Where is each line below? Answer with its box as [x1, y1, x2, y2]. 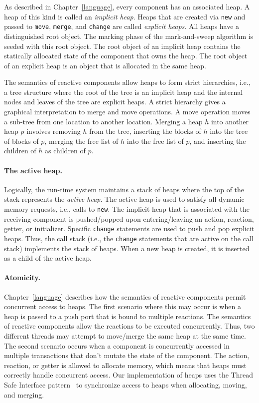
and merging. [4, 389, 44, 400]
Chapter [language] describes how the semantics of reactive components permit [4, 291, 246, 302]
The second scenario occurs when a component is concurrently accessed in [4, 340, 230, 351]
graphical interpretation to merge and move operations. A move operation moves [4, 106, 251, 117]
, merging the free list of [44, 135, 119, 146]
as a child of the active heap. [4, 253, 92, 263]
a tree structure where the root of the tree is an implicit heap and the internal [4, 86, 243, 97]
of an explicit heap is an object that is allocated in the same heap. [4, 60, 206, 70]
